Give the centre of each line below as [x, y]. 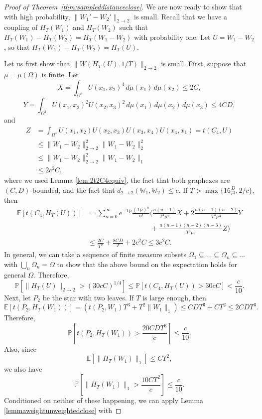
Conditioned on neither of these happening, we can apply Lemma [104, 400]
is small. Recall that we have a [181, 16]
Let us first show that [37, 64]
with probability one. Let [172, 37]
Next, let [17, 297]
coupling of [21, 27]
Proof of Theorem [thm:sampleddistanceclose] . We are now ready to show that [123, 6]
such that [133, 27]
